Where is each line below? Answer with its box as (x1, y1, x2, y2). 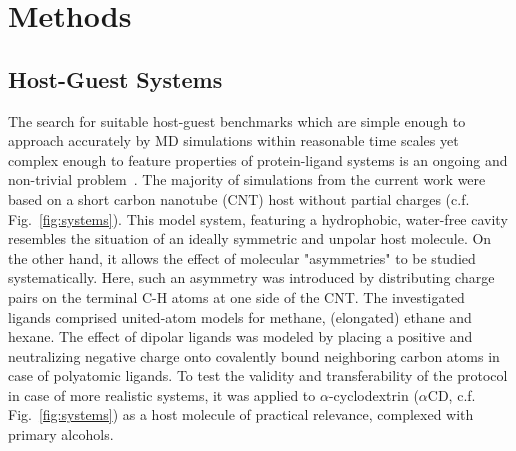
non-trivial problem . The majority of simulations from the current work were (8, 169, 486, 190)
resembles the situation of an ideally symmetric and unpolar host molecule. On (8, 228, 492, 249)
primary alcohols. (8, 424, 114, 445)
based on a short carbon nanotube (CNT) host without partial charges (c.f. (8, 188, 470, 209)
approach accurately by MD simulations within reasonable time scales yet (8, 130, 459, 151)
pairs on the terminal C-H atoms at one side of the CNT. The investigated (8, 286, 465, 307)
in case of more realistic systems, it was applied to (8, 384, 316, 405)
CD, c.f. (427, 384, 476, 405)
